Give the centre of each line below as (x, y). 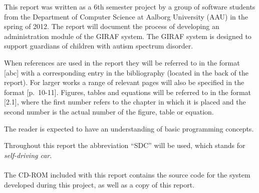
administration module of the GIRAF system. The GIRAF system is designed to (128, 36)
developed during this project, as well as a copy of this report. (99, 184)
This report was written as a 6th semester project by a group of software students (130, 6)
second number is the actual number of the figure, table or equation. (109, 111)
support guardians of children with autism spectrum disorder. (99, 46)
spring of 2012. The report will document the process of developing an (112, 26)
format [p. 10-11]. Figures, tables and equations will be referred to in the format (128, 92)
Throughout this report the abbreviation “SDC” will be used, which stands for (125, 145)
